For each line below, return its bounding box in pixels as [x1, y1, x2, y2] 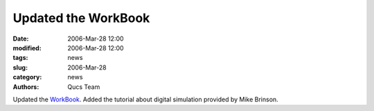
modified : [12, 43, 42, 52]
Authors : [12, 83, 39, 91]
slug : [12, 63, 28, 72]
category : [12, 73, 42, 81]
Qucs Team [67, 83, 100, 91]
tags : [12, 54, 28, 62]
